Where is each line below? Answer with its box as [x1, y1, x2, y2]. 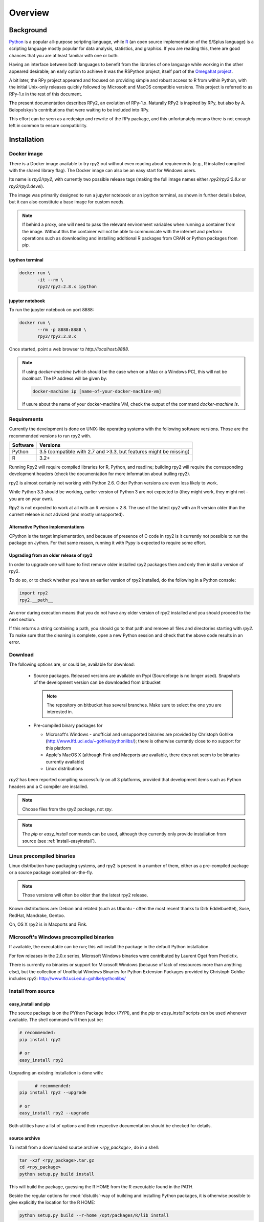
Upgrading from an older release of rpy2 [9, 552, 93, 558]
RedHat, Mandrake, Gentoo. [9, 912, 66, 918]
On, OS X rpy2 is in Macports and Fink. [9, 921, 88, 927]
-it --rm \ [37, 277, 64, 283]
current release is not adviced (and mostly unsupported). [9, 511, 124, 518]
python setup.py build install [19, 1171, 95, 1177]
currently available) [45, 759, 85, 764]
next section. [9, 616, 35, 623]
